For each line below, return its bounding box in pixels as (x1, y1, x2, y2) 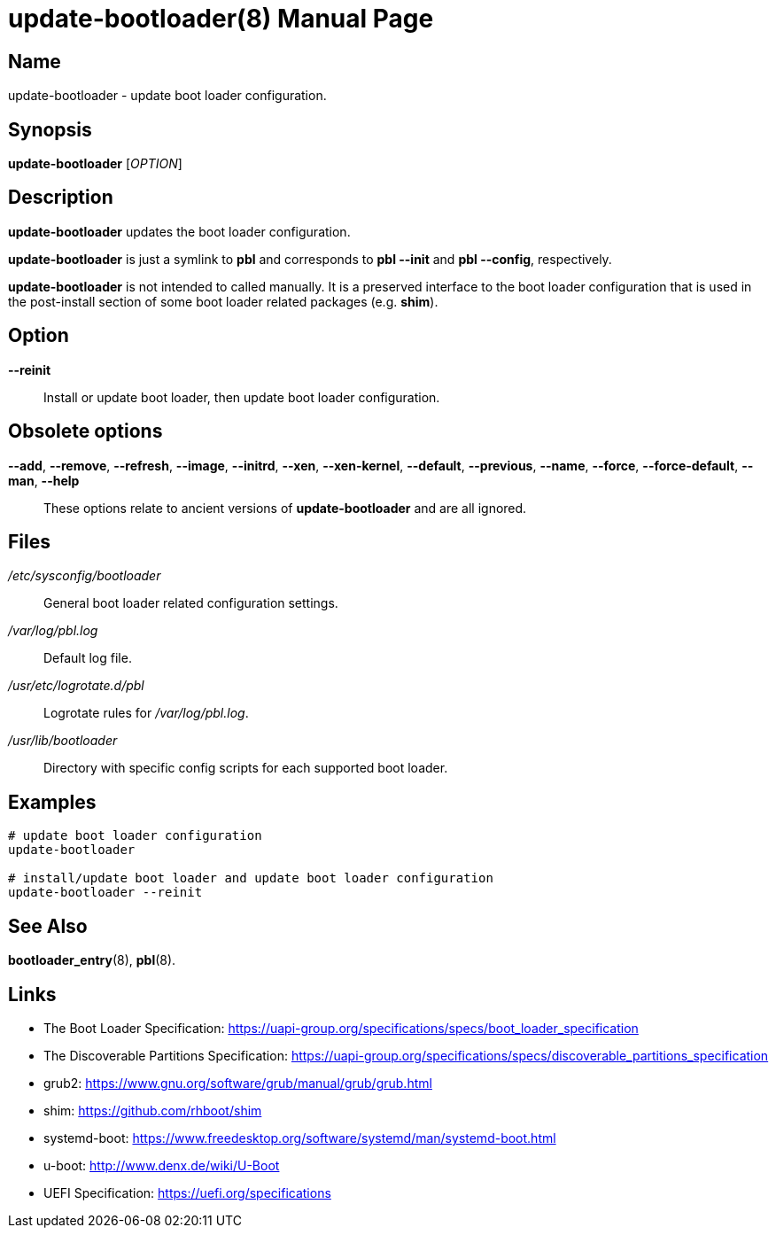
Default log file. (43, 650, 132, 666)
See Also (8, 914, 88, 937)
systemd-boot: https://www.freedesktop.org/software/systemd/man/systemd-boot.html (43, 1130, 556, 1146)
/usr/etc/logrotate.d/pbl (8, 678, 144, 694)
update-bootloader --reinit (8, 885, 203, 900)
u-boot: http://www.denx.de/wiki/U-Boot (43, 1157, 280, 1173)
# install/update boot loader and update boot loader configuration (8, 871, 493, 886)
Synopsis (8, 118, 92, 141)
